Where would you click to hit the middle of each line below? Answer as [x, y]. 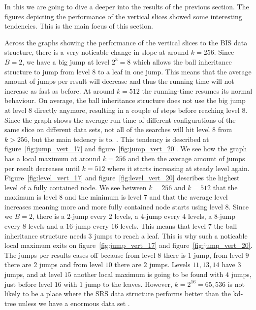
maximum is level [31, 197]
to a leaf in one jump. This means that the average [175, 71]
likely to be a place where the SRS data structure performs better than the [118, 293]
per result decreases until [42, 168]
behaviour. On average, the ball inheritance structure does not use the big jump [125, 100]
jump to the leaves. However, [128, 284]
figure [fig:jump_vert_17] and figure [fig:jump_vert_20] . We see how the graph [126, 149]
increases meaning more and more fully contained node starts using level [114, 206]
